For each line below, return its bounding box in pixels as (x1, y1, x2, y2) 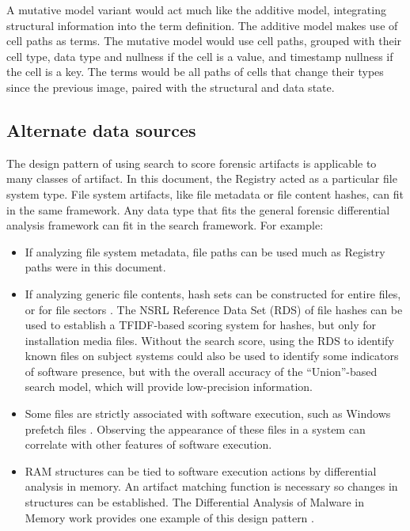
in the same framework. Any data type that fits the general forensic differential (6, 201, 390, 218)
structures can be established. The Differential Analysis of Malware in (25, 494, 364, 510)
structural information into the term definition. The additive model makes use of (6, 17, 398, 33)
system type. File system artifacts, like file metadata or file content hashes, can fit (6, 185, 404, 202)
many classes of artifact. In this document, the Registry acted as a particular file (6, 170, 397, 187)
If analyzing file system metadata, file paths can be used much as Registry (25, 243, 385, 260)
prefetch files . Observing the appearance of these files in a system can (25, 420, 366, 437)
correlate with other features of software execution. (25, 436, 272, 453)
